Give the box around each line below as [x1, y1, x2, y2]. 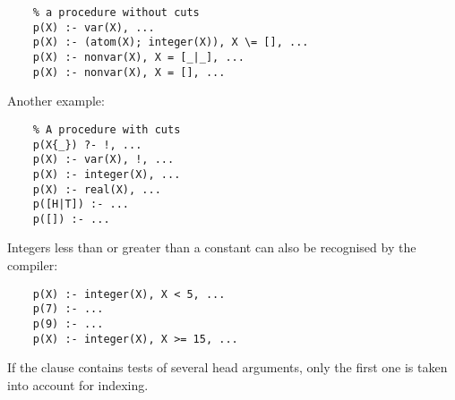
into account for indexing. [7, 375, 149, 394]
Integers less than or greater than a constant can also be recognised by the [7, 238, 416, 257]
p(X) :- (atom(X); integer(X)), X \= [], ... [32, 36, 309, 49]
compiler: [7, 256, 58, 275]
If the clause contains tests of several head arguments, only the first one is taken [7, 358, 448, 377]
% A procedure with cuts [32, 123, 181, 136]
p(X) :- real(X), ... [32, 183, 161, 196]
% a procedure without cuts [32, 6, 200, 19]
